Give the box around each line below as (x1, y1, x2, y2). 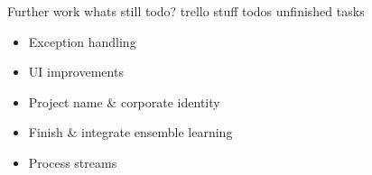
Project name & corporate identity (28, 92, 220, 111)
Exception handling (28, 32, 136, 51)
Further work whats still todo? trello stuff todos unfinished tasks (7, 2, 365, 20)
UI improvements (28, 62, 124, 81)
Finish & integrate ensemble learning (28, 123, 233, 142)
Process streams (28, 152, 117, 171)
